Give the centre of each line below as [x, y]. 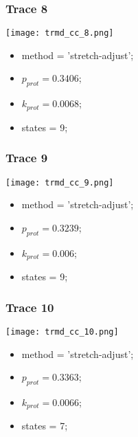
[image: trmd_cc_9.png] [60, 182]
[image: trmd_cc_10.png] [62, 332]
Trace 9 [27, 158]
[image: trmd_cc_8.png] [60, 33]
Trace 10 [30, 307]
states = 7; [45, 426]
